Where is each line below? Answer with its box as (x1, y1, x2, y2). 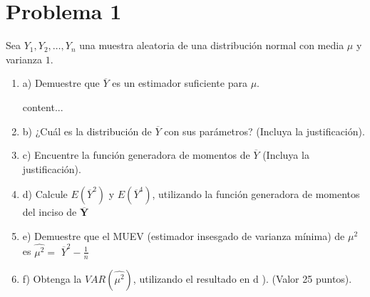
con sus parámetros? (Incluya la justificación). (164, 123, 365, 138)
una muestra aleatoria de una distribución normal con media (79, 38, 344, 53)
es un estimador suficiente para (112, 75, 247, 90)
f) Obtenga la (22, 271, 82, 286)
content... (22, 99, 63, 114)
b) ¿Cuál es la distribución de (22, 123, 152, 138)
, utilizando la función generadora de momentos (152, 187, 360, 202)
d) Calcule (22, 187, 68, 202)
